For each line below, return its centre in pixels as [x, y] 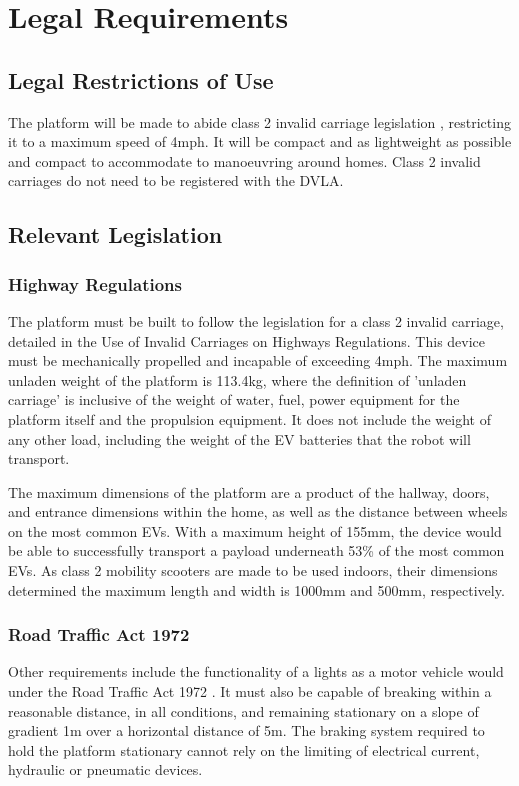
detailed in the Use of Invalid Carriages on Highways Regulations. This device [247, 340]
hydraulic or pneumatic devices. [105, 769]
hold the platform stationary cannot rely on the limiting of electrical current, [244, 749]
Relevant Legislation [115, 234]
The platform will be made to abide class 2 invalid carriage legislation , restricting [259, 121]
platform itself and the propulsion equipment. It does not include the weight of [249, 418]
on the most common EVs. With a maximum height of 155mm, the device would [255, 530]
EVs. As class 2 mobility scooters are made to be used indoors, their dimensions [253, 570]
